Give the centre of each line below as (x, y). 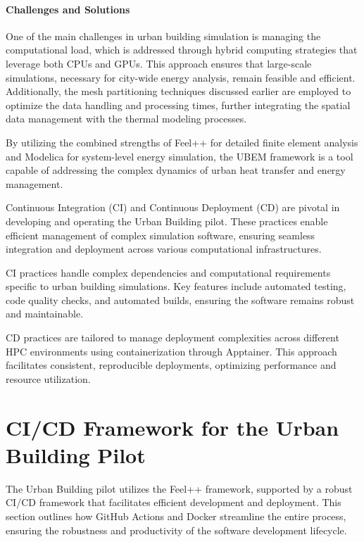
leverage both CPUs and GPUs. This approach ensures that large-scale (159, 63)
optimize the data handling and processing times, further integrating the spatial (178, 105)
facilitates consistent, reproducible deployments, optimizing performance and (171, 365)
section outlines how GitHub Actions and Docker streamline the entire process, (176, 516)
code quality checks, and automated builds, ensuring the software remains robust (180, 300)
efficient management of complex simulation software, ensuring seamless (161, 235)
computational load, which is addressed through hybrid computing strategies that (182, 50)
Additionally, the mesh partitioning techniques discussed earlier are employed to (178, 91)
